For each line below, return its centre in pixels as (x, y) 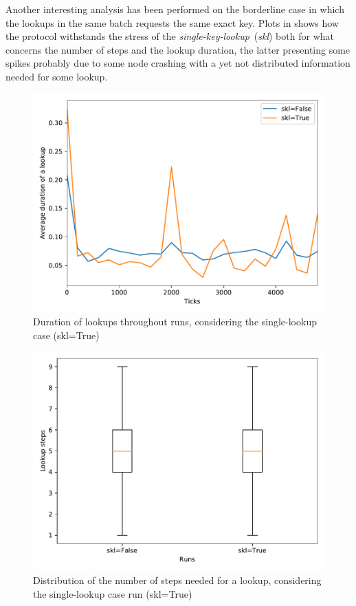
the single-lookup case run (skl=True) (113, 593)
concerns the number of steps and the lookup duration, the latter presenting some (178, 49)
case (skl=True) (66, 335)
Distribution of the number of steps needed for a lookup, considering (177, 580)
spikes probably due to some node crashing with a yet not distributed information (178, 63)
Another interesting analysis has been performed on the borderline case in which (175, 9)
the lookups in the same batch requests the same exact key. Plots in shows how (172, 22)
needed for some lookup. (57, 76)
